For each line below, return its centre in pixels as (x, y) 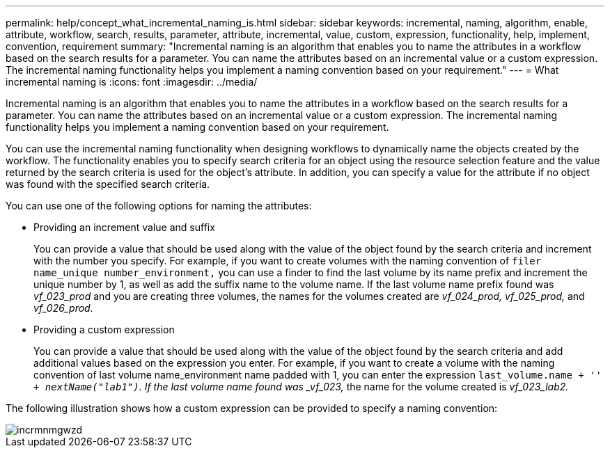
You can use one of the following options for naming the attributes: (159, 206)
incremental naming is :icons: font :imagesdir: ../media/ (132, 82)
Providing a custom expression (104, 329)
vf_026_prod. (63, 308)
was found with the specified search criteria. (108, 184)
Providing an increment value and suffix (124, 227)
